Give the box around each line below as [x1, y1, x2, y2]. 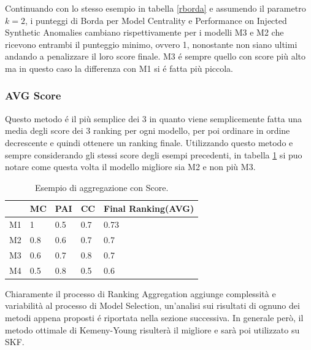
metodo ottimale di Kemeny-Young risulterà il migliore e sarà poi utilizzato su [5, 323, 300, 336]
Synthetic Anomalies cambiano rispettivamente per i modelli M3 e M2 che [5, 26, 284, 39]
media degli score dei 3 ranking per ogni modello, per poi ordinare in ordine [5, 124, 290, 137]
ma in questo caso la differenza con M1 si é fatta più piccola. [5, 61, 234, 74]
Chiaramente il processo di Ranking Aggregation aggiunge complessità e [5, 287, 276, 300]
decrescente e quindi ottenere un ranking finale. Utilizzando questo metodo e [5, 136, 293, 149]
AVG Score [5, 88, 61, 103]
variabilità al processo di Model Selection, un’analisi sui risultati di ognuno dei [5, 299, 300, 312]
